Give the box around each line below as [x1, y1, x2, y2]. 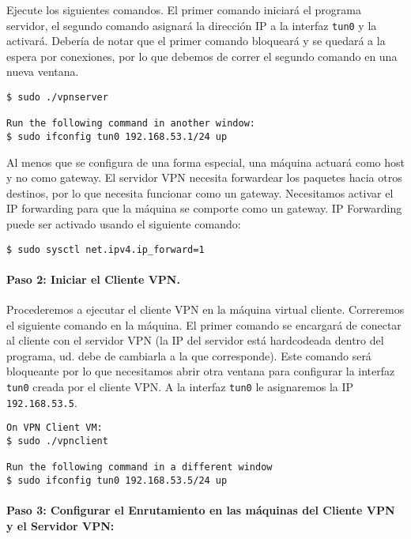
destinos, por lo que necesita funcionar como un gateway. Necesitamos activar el [6, 184, 394, 201]
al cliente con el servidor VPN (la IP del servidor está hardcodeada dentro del [6, 332, 384, 349]
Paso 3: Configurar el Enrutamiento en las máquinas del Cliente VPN [6, 502, 395, 518]
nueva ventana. [6, 63, 79, 80]
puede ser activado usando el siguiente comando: [6, 216, 241, 232]
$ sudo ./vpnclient [6, 435, 108, 447]
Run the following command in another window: [6, 118, 255, 130]
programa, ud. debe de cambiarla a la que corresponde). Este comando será [6, 347, 371, 364]
